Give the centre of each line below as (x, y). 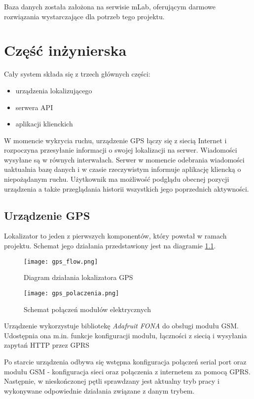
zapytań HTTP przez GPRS (47, 345)
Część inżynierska (65, 50)
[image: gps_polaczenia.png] (72, 293)
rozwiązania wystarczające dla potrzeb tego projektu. (84, 16)
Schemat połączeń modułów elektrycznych (87, 309)
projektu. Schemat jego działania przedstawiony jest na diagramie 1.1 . (110, 246)
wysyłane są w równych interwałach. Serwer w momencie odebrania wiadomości (124, 159)
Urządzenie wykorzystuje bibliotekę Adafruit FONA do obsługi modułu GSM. (121, 326)
